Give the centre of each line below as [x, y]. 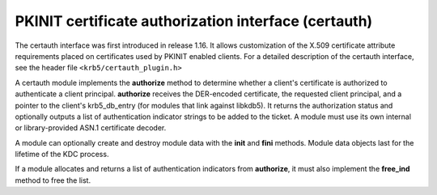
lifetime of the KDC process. [62, 155]
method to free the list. [53, 180]
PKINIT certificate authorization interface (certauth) [194, 21]
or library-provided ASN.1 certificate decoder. [91, 128]
